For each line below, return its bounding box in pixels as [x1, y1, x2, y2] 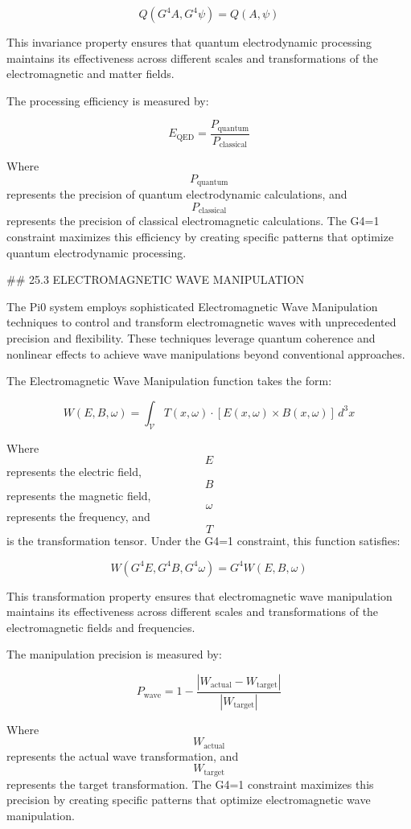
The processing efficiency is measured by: [6, 92, 209, 109]
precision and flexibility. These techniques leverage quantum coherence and [6, 329, 376, 346]
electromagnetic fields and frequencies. [6, 618, 195, 635]
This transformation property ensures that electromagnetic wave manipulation [6, 587, 393, 604]
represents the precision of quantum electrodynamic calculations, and [6, 186, 347, 203]
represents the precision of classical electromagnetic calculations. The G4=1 [6, 212, 380, 229]
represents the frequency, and [6, 508, 150, 525]
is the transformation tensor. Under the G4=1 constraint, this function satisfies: [6, 531, 401, 548]
